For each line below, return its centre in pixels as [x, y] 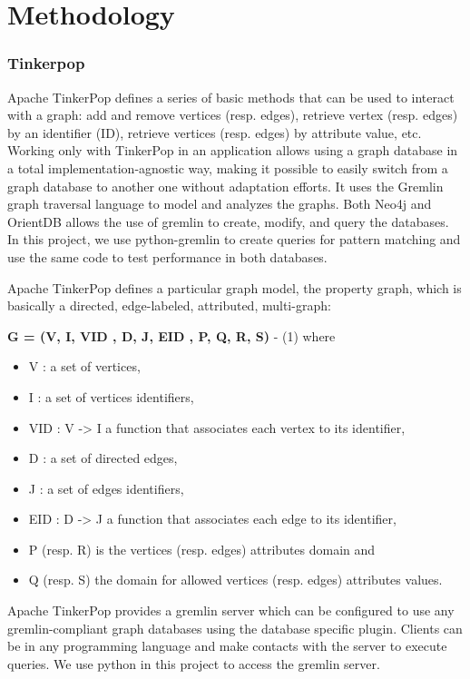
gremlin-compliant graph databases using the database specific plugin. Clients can [235, 628]
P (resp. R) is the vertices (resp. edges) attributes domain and [202, 549]
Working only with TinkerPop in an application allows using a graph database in [233, 150]
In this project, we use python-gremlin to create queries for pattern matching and [234, 239]
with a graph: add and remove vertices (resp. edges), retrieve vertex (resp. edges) [233, 115]
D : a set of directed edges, [103, 458]
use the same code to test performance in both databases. [167, 256]
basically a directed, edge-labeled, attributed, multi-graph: [169, 305]
